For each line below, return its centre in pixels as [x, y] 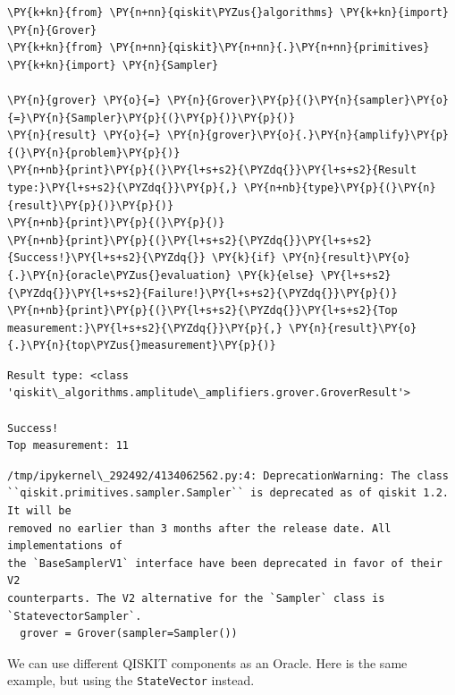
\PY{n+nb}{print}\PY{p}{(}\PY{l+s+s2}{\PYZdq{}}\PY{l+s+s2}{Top [202, 311]
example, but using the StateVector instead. [131, 680]
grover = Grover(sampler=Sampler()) [129, 634]
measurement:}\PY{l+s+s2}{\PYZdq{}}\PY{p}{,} [145, 328]
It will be [39, 511]
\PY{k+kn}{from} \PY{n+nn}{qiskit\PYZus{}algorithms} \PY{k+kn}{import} [228, 13]
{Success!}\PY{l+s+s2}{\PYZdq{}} [106, 258]
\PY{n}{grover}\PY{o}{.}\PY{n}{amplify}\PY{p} [308, 136]
